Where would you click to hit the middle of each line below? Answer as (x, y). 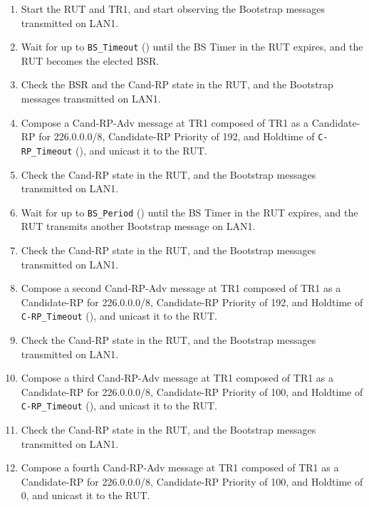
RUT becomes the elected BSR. (90, 60)
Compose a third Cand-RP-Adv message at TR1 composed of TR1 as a (177, 378)
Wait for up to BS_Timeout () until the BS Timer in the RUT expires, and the (192, 47)
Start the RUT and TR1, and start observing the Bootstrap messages (173, 9)
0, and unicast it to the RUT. (85, 495)
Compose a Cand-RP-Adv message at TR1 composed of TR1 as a (165, 122)
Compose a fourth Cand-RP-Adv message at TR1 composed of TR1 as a (180, 467)
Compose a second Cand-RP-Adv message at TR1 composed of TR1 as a (181, 288)
